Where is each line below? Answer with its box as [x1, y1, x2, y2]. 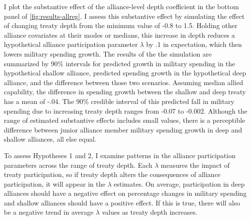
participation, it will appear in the [4, 178, 105, 189]
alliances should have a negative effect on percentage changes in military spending [4, 188, 247, 198]
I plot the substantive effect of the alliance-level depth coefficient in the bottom [4, 1, 239, 11]
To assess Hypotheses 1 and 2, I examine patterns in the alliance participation [4, 150, 236, 160]
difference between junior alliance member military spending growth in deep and [4, 124, 242, 134]
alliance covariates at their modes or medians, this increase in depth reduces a [4, 29, 235, 40]
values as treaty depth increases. [102, 207, 198, 217]
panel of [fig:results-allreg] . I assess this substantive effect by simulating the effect [4, 11, 245, 21]
